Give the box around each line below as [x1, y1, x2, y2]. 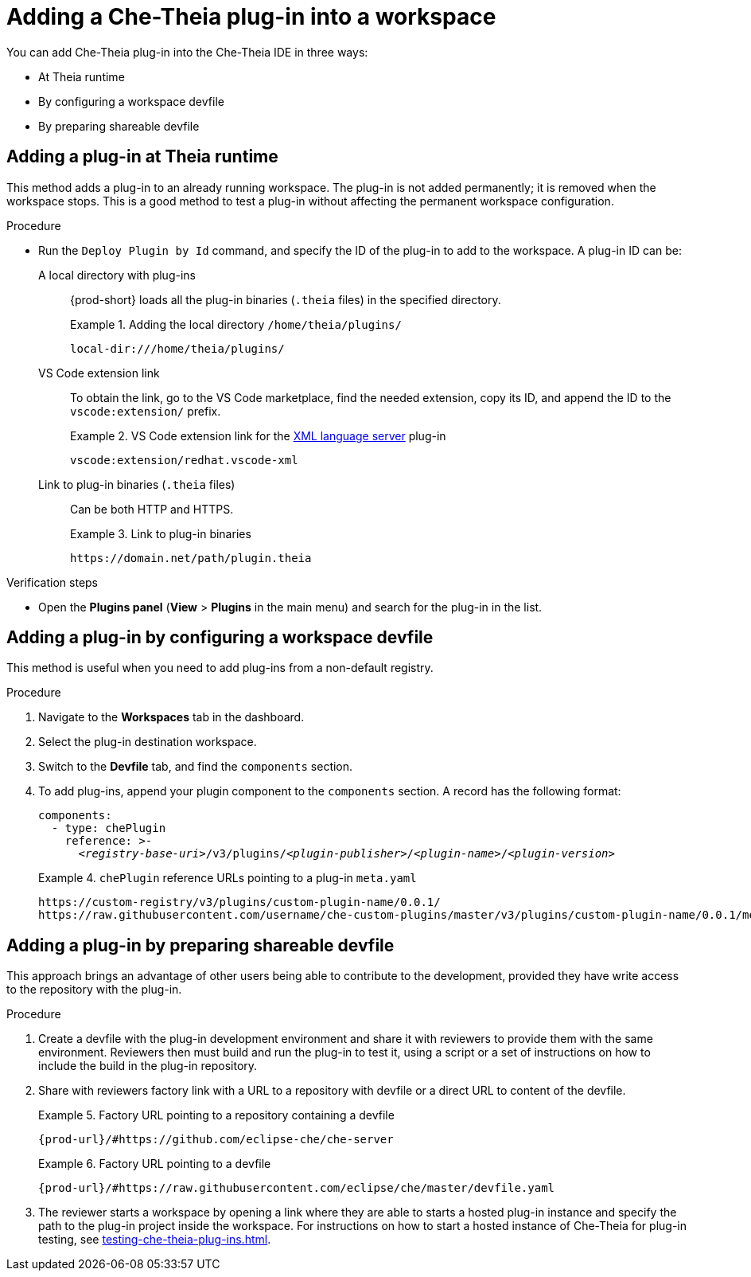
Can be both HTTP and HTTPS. [70, 502, 234, 516]
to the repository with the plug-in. [6, 982, 182, 997]
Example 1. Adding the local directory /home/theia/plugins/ [70, 317, 402, 331]
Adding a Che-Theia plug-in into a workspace [6, 3, 496, 30]
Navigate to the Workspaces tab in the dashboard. [38, 710, 305, 724]
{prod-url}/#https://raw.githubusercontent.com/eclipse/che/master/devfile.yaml [38, 1181, 555, 1195]
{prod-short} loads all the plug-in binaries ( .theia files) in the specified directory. [70, 292, 501, 307]
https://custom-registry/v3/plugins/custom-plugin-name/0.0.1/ [38, 896, 441, 909]
